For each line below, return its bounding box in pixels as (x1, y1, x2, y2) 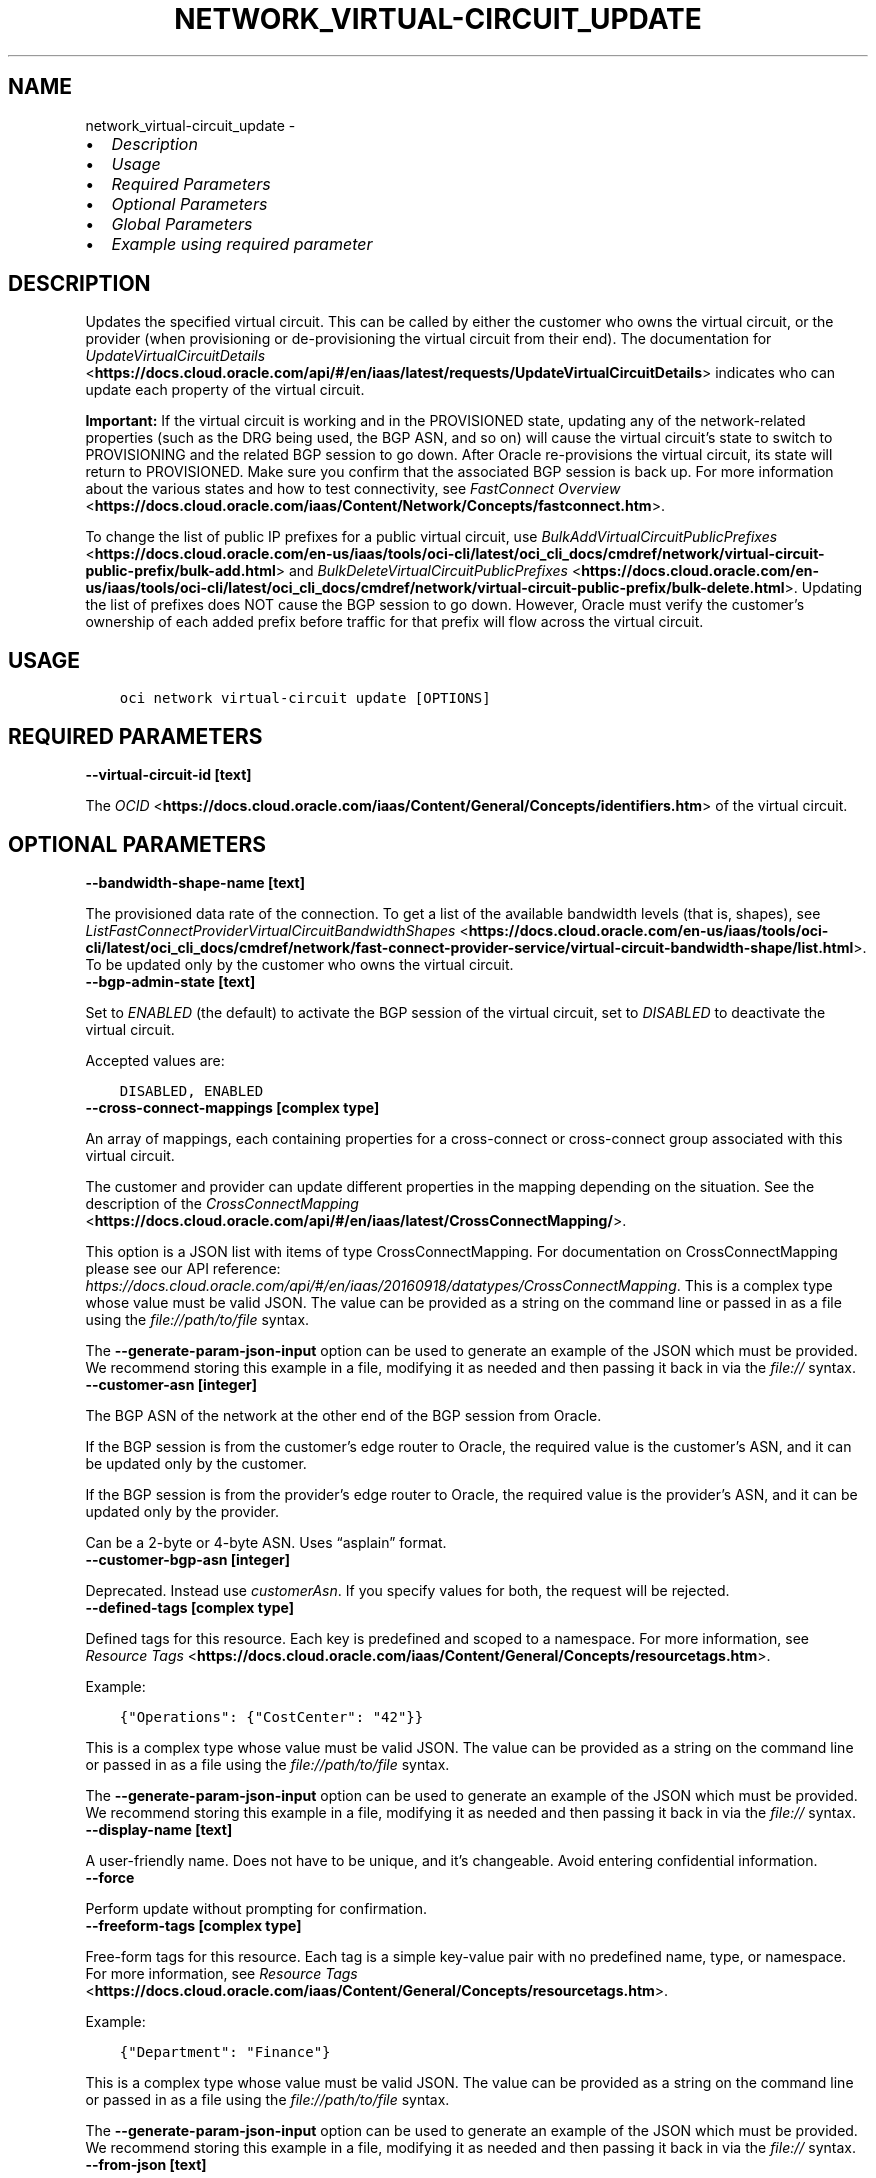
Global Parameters (111, 213, 253, 234)
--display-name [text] (85, 1820, 233, 1838)
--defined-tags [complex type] (85, 1598, 294, 1616)
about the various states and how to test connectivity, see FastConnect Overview (85, 480, 621, 498)
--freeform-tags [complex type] (85, 1916, 302, 1934)
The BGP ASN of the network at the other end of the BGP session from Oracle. (85, 1406, 602, 1424)
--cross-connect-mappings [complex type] (85, 1098, 380, 1116)
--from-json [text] (85, 2155, 207, 2173)
